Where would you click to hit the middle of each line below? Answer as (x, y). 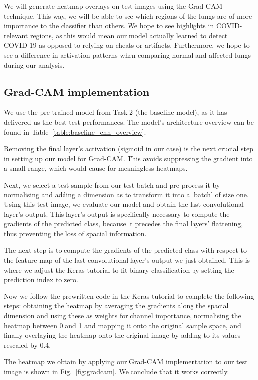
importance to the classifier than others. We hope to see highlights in (109, 26)
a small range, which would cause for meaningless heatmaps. (96, 168)
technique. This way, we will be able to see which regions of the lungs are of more (128, 16)
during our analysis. (34, 64)
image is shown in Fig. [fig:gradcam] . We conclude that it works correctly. (117, 371)
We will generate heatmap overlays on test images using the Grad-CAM (113, 6)
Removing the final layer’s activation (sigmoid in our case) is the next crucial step (129, 148)
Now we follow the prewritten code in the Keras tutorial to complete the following (129, 296)
